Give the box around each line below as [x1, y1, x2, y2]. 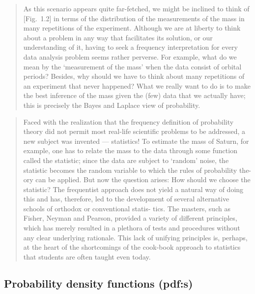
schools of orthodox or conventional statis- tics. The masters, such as [23, 203, 230, 213]
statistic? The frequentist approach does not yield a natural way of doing [23, 184, 244, 194]
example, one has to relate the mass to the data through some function [23, 145, 237, 156]
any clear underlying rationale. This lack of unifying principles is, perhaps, [23, 232, 248, 242]
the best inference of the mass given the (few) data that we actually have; [23, 90, 246, 100]
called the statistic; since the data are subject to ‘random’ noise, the [23, 155, 229, 165]
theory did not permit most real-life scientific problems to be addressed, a [23, 126, 246, 136]
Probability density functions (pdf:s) [4, 275, 193, 291]
